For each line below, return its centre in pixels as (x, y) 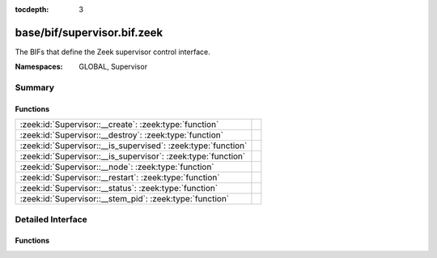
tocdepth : (32, 9)
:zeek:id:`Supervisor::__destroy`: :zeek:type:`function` (122, 135)
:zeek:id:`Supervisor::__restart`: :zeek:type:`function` (120, 178)
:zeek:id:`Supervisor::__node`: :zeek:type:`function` (117, 167)
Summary (35, 87)
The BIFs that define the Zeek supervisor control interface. (112, 52)
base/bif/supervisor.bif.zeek (89, 32)
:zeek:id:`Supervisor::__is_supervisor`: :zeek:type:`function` (133, 156)
